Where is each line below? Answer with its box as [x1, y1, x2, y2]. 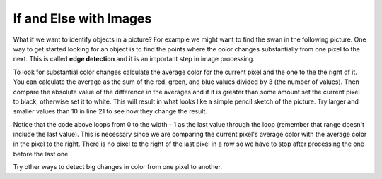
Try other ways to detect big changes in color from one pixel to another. [13, 163, 223, 171]
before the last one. [13, 149, 71, 158]
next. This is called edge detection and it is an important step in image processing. [13, 55, 255, 63]
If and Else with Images [13, 11, 152, 26]
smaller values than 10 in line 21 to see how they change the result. [13, 107, 208, 116]
